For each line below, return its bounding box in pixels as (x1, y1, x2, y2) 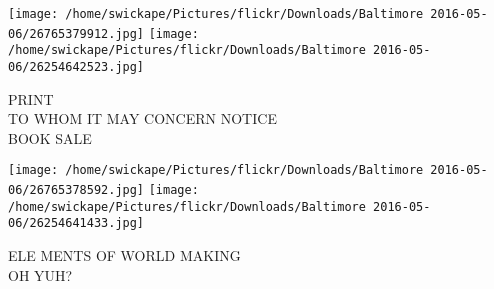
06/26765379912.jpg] (8, 26, 145, 41)
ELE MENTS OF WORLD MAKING (8, 245, 241, 266)
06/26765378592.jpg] (8, 183, 145, 198)
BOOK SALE (8, 127, 92, 148)
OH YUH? (8, 264, 73, 285)
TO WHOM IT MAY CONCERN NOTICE (8, 108, 277, 129)
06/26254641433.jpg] (8, 216, 145, 231)
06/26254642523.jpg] (8, 59, 145, 74)
